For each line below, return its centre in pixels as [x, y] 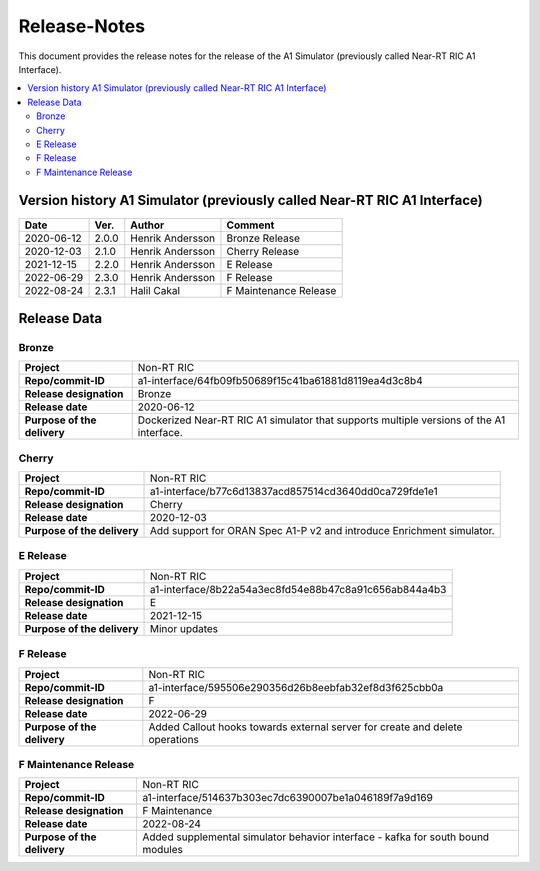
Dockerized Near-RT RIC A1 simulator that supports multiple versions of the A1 [321, 420]
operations [174, 739]
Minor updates [184, 628]
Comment [250, 225]
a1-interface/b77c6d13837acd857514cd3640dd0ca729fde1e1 [294, 492]
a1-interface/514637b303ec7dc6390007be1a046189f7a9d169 [287, 798]
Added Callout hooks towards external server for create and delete [305, 727]
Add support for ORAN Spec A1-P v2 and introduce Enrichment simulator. [322, 531]
